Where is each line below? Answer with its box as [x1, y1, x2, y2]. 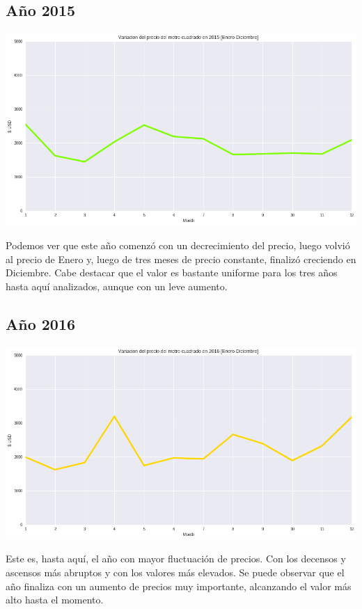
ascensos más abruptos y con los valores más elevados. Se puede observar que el [6, 564, 345, 579]
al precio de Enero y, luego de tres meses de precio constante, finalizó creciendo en [6, 251, 356, 266]
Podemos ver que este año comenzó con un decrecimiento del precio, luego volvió [6, 237, 350, 252]
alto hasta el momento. [6, 592, 104, 607]
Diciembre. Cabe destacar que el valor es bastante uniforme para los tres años [6, 265, 338, 280]
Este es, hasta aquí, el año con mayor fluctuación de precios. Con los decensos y [6, 551, 346, 566]
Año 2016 [6, 313, 76, 334]
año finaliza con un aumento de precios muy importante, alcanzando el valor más [6, 578, 352, 593]
